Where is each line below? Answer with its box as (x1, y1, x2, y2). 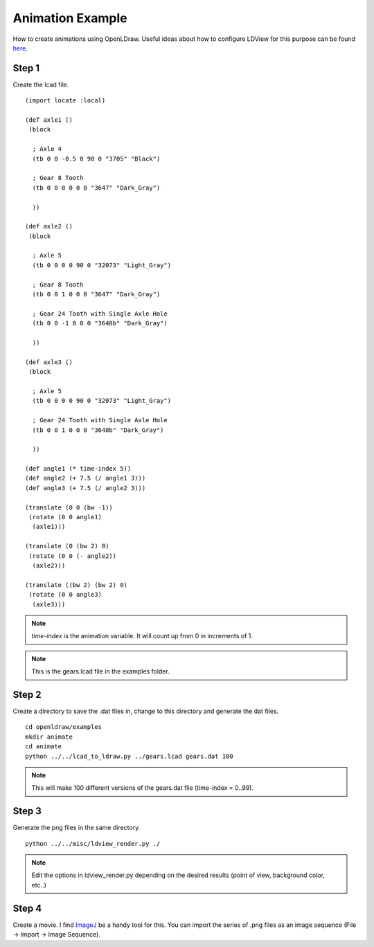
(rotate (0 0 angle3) (28, 590, 103, 599)
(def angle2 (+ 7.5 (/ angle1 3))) (25, 474, 146, 482)
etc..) (31, 881, 46, 889)
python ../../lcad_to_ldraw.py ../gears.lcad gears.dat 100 (25, 752, 233, 760)
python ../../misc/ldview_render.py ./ (25, 840, 161, 847)
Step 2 (12, 689, 42, 701)
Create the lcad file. (12, 80, 69, 89)
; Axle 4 (32, 145, 62, 153)
